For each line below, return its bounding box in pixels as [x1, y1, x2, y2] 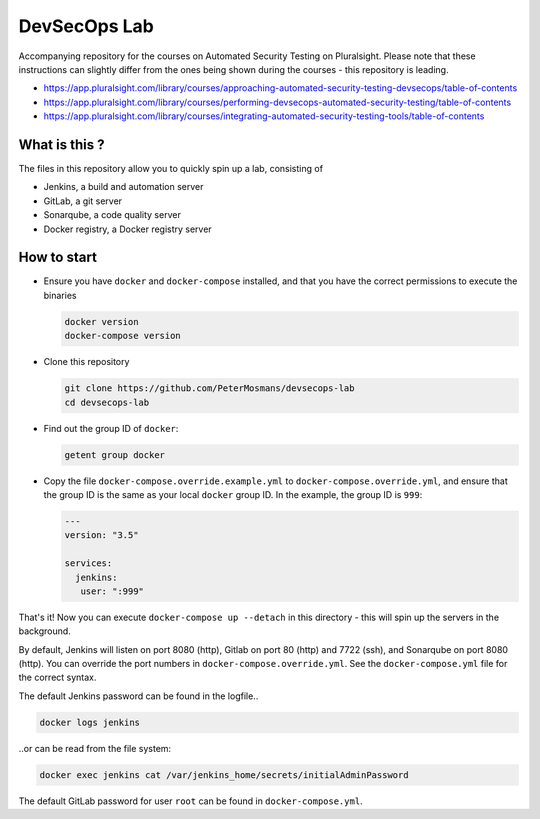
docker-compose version [64, 330, 182, 342]
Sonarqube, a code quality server [43, 209, 182, 221]
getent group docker [64, 449, 165, 460]
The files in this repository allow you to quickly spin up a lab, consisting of [18, 163, 324, 175]
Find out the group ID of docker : [43, 422, 179, 434]
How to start [18, 249, 97, 266]
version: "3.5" [64, 530, 139, 541]
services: [64, 558, 113, 569]
